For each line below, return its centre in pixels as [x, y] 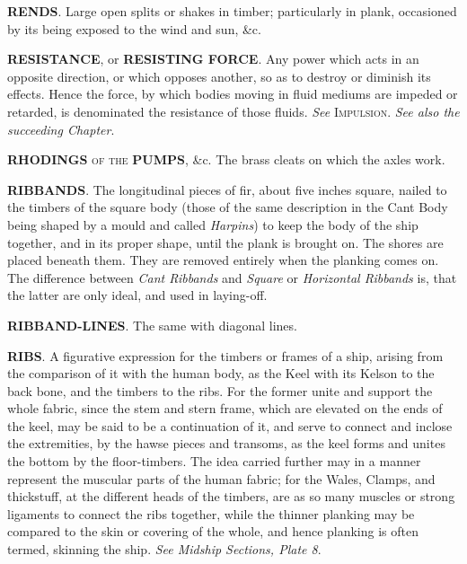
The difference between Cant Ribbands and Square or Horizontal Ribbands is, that [232, 277]
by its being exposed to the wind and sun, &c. [134, 28]
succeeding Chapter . [61, 129]
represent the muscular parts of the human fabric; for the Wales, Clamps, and [221, 478]
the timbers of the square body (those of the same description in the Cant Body [228, 207]
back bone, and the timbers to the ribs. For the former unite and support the [220, 390]
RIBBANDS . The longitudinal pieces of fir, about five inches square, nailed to [227, 189]
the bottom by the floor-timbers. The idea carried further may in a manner [214, 461]
